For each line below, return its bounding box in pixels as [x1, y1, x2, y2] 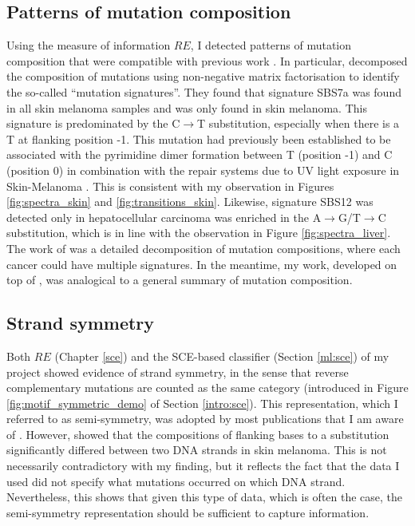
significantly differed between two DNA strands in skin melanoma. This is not [6, 441, 387, 458]
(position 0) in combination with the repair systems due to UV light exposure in [6, 161, 400, 178]
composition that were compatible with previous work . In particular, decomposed [6, 52, 408, 69]
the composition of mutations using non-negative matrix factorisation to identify [6, 68, 400, 85]
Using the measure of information [6, 37, 171, 53]
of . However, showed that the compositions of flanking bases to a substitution [6, 425, 389, 442]
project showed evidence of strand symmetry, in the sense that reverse [6, 363, 349, 380]
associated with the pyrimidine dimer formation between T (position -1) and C [6, 146, 393, 163]
